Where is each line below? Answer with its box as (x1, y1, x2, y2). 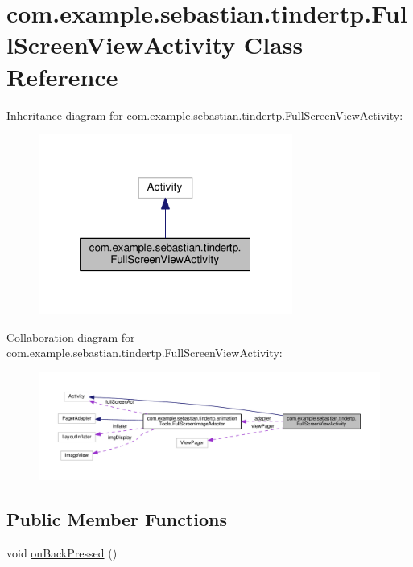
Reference (6, 60, 118, 92)
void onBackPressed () (6, 544, 118, 561)
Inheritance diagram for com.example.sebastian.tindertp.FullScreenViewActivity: (6, 106, 403, 123)
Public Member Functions (6, 506, 227, 531)
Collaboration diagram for (6, 328, 135, 345)
